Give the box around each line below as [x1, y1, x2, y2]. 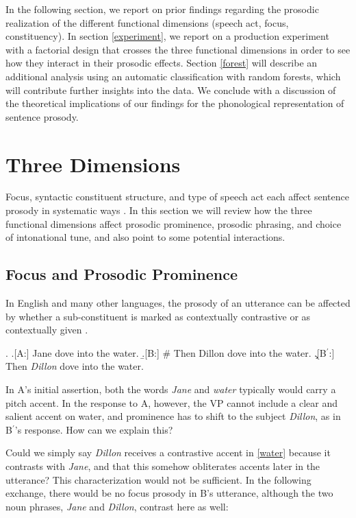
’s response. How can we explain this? [14, 422, 173, 436]
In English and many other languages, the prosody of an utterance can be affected [5, 296, 351, 310]
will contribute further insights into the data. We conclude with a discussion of [5, 82, 336, 97]
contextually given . [5, 322, 88, 337]
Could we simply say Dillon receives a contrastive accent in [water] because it [5, 445, 331, 460]
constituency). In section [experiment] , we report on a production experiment [5, 29, 329, 43]
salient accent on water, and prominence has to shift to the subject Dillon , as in [5, 409, 341, 423]
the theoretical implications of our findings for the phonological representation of [5, 96, 344, 110]
